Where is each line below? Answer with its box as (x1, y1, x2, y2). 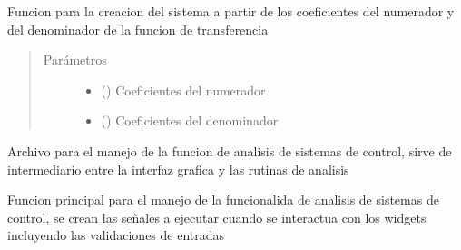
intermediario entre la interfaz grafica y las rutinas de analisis (7, 159, 349, 178)
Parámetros (43, 50, 107, 69)
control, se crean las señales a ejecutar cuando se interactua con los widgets (7, 207, 427, 226)
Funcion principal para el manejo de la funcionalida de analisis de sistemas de (7, 190, 439, 209)
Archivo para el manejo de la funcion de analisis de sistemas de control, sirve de (7, 141, 452, 160)
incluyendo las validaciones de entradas (7, 225, 225, 245)
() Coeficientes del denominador (101, 111, 279, 130)
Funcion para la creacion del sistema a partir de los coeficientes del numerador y (7, 2, 455, 20)
